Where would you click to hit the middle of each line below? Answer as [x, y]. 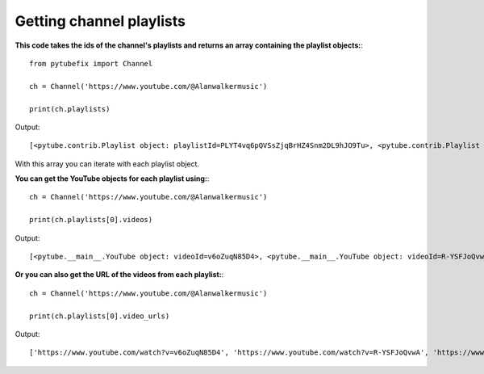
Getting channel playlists [100, 21]
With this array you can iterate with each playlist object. [107, 164]
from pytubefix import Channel [91, 63]
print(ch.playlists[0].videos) [91, 220]
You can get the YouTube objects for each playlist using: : [112, 179]
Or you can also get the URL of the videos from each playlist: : [119, 275]
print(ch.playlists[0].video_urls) [100, 316]
